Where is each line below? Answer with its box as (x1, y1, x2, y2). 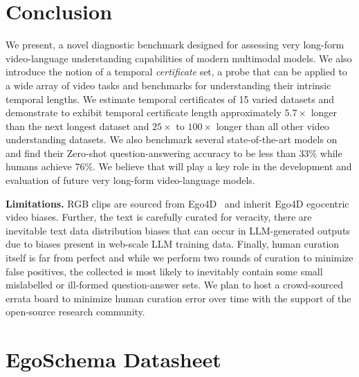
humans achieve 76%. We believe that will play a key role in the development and (6, 159, 352, 174)
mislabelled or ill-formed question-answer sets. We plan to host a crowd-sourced (6, 277, 343, 292)
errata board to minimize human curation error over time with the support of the (6, 291, 351, 305)
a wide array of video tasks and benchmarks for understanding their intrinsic (6, 77, 331, 92)
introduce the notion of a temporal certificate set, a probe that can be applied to (6, 64, 347, 79)
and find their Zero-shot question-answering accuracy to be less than (6, 145, 296, 160)
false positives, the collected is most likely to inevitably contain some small (6, 264, 323, 278)
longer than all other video (216, 118, 329, 133)
